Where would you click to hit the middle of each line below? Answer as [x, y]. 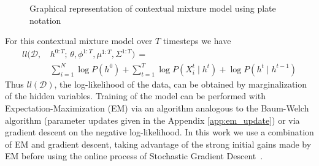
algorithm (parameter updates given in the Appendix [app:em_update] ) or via [152, 120]
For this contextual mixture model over [79, 41]
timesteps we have [197, 41]
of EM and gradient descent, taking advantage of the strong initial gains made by [158, 144]
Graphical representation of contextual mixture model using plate [153, 8]
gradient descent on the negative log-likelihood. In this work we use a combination [159, 132]
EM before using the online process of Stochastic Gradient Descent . [134, 156]
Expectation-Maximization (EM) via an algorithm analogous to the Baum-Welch [157, 108]
